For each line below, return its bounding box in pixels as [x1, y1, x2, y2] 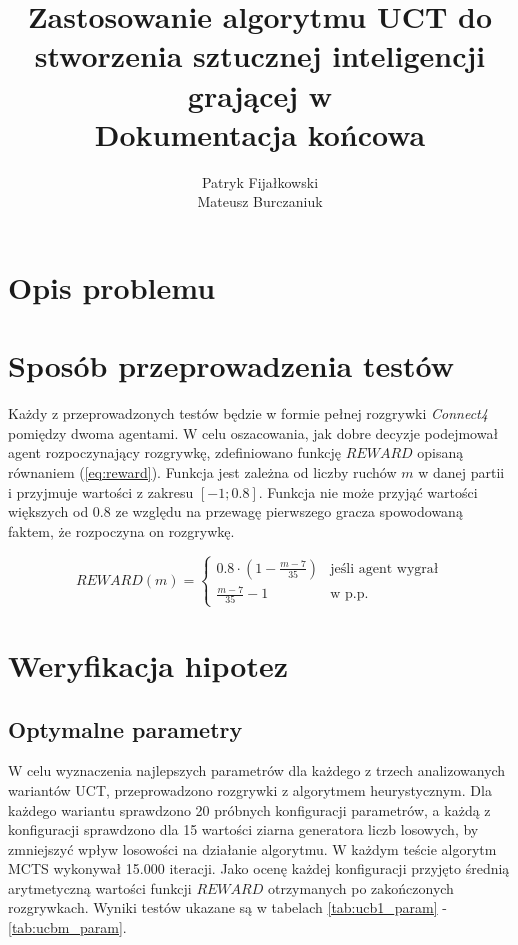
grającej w [187, 74, 333, 115]
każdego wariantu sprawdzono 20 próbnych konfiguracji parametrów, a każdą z [8, 799, 491, 820]
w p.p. [330, 587, 369, 602]
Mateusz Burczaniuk [197, 191, 323, 212]
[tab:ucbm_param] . [8, 917, 127, 938]
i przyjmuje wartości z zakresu [8, 481, 194, 502]
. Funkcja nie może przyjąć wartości [258, 481, 478, 502]
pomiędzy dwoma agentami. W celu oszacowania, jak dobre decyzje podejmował [8, 422, 499, 443]
